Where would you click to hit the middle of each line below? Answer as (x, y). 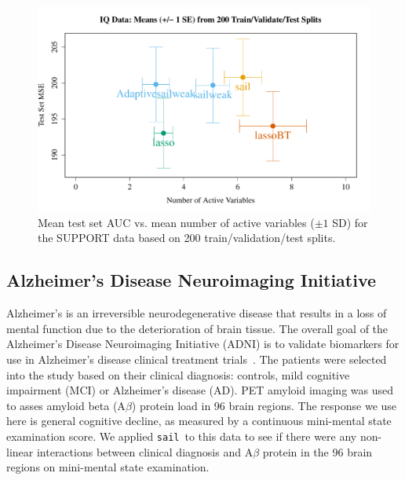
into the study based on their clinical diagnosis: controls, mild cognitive (178, 374)
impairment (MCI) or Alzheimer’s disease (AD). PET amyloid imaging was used (200, 390)
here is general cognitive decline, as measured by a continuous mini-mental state (199, 421)
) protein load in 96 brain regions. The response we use (264, 405)
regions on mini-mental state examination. (108, 467)
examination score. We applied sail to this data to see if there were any (182, 436)
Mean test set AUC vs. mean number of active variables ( (176, 222)
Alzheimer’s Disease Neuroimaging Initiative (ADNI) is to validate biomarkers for (203, 344)
